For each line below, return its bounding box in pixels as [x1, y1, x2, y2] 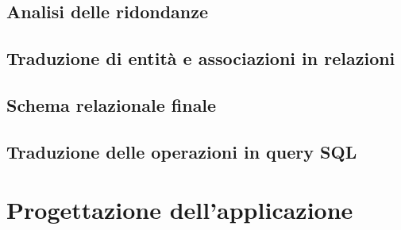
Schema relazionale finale [6, 92, 217, 117]
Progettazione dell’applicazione [6, 194, 353, 226]
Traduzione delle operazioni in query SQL [6, 139, 357, 163]
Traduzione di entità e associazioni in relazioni [6, 46, 395, 71]
